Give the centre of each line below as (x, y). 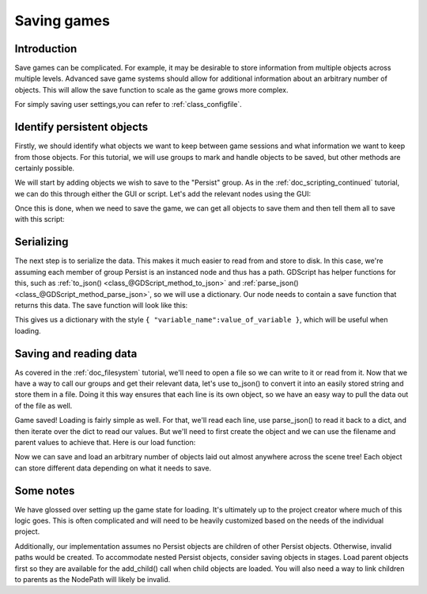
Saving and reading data (76, 354)
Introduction (46, 49)
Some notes (45, 491)
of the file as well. (43, 406)
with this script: (40, 219)
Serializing (42, 242)
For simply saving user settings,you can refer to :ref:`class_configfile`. (128, 105)
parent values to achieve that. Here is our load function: (105, 442)
